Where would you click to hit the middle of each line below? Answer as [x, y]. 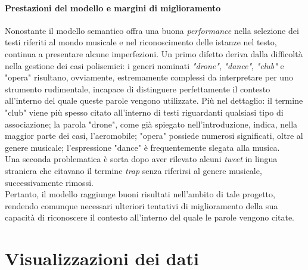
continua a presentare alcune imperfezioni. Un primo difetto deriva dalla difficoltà [154, 53]
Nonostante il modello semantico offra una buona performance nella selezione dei [152, 30]
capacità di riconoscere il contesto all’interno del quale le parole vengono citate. [150, 217]
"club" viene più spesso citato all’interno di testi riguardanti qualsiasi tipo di [144, 112]
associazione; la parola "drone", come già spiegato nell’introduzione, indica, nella [151, 124]
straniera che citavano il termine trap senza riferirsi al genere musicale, [133, 170]
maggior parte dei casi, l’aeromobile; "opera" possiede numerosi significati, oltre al [154, 136]
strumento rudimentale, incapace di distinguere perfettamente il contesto [138, 89]
